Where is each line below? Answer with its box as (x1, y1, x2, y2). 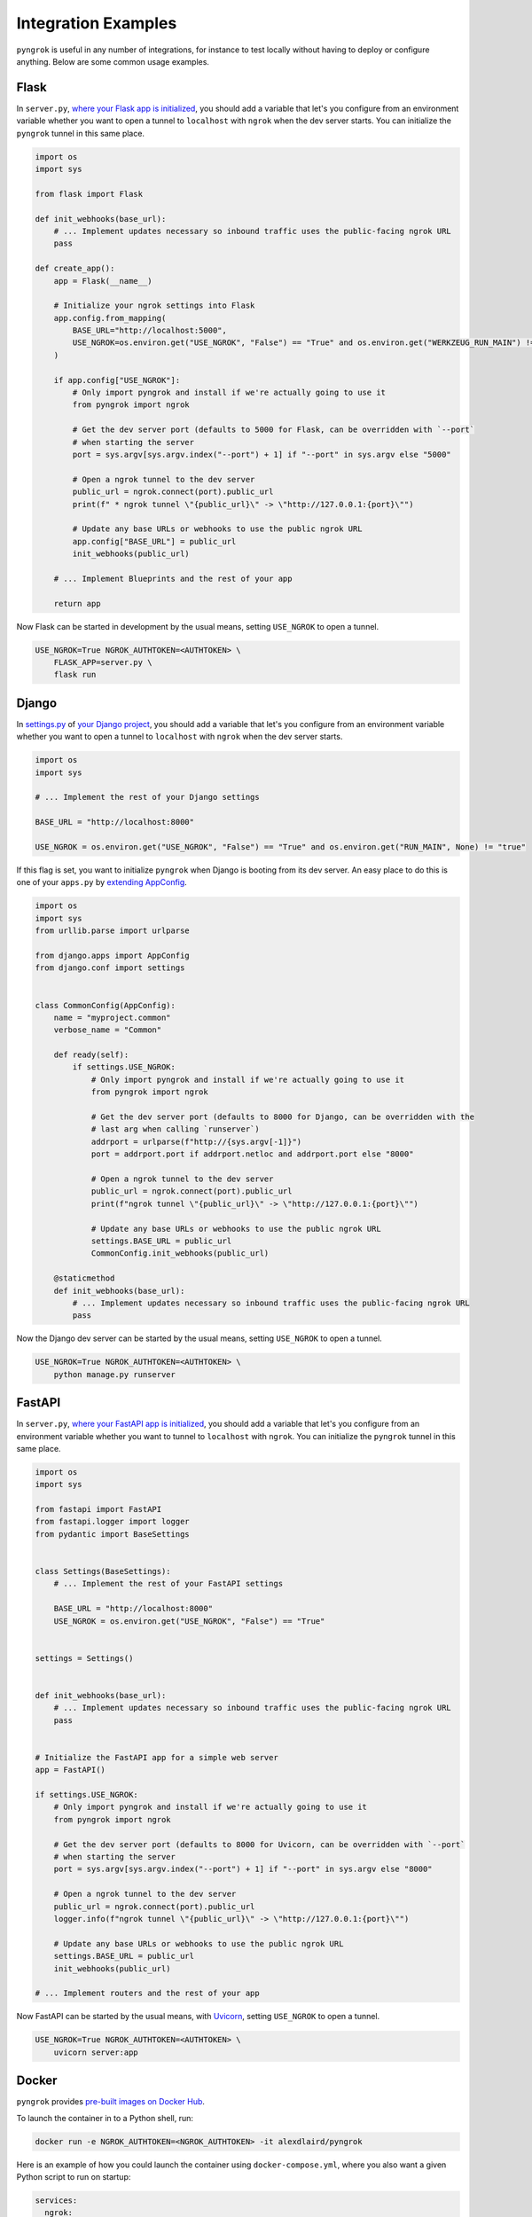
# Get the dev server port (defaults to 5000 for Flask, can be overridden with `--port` (72, 425, 474, 435)
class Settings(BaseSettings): (35, 1566, 172, 1577)
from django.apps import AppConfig (35, 950, 190, 960)
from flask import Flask (35, 189, 144, 199)
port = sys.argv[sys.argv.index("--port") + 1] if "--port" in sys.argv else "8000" (53, 1864, 434, 1875)
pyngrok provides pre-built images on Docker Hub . (16, 2096, 206, 2107)
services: (35, 2195, 78, 2205)
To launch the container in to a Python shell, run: (16, 2112, 194, 2123)
